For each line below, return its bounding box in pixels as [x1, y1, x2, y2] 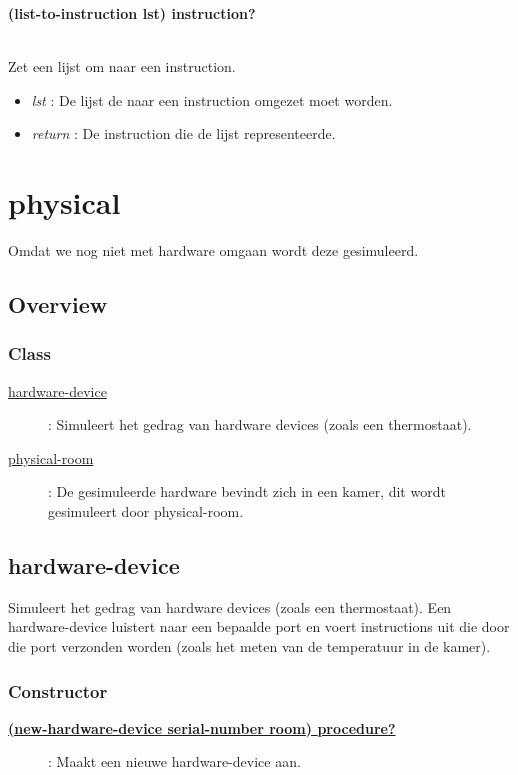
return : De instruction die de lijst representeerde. [31, 123, 336, 144]
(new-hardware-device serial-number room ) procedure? [8, 717, 396, 738]
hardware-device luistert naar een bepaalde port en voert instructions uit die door [8, 616, 510, 637]
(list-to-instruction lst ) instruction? [8, 3, 256, 23]
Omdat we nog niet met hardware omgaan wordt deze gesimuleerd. [8, 240, 419, 261]
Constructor [8, 678, 108, 703]
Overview [8, 289, 108, 320]
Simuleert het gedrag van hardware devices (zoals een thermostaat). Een [8, 596, 452, 617]
